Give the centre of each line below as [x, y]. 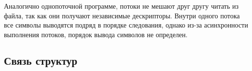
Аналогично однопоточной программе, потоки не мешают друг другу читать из [121, 6]
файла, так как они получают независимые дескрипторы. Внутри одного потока [122, 15]
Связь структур [41, 60]
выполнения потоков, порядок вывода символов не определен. [96, 34]
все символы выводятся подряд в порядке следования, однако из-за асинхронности [126, 25]
